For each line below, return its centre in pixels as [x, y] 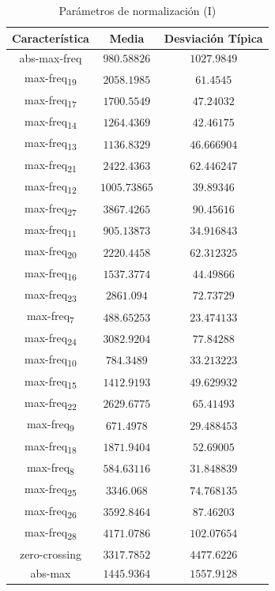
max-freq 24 [51, 338]
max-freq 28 [51, 533]
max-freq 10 [51, 360]
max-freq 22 [51, 403]
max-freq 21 [51, 165]
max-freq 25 [51, 490]
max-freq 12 [51, 187]
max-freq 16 [51, 273]
